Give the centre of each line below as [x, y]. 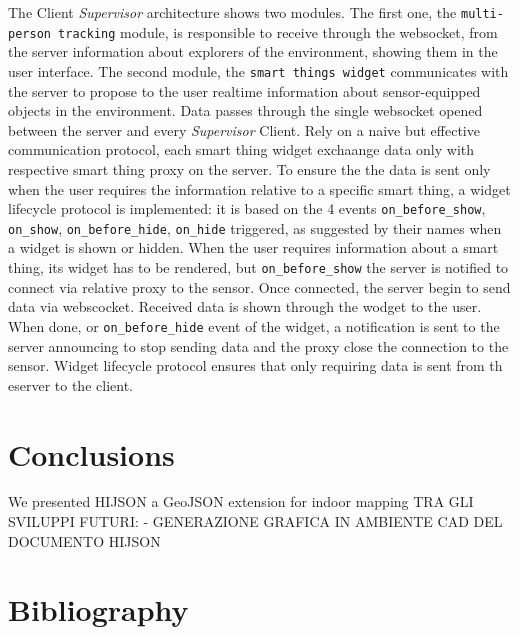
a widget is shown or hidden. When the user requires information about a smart [253, 247]
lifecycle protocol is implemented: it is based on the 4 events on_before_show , [247, 208]
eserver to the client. [70, 384]
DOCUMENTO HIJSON [84, 540]
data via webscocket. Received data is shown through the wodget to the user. [245, 306]
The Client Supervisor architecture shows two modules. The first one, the [232, 12]
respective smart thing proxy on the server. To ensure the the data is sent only [249, 168]
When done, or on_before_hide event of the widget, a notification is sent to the [254, 325]
